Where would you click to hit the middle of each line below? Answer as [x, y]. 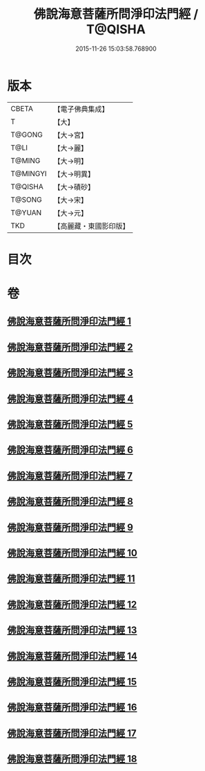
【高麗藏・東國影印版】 [91, 226]
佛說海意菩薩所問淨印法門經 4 [70, 398]
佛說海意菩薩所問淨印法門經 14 [72, 656]
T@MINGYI [29, 173]
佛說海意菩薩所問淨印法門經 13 [72, 631]
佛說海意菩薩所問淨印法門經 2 [70, 347]
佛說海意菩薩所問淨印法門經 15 [72, 681]
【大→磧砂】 [74, 187]
